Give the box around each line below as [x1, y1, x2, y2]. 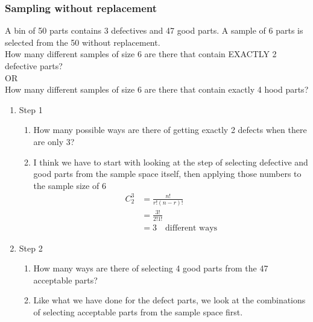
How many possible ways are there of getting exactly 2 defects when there [33, 123, 307, 136]
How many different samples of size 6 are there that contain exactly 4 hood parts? [5, 83, 309, 96]
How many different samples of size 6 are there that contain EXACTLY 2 [5, 48, 277, 60]
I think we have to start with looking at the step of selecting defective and [33, 155, 308, 168]
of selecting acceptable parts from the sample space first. [33, 305, 243, 318]
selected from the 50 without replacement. [5, 36, 160, 48]
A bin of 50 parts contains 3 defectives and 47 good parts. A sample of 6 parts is [5, 24, 303, 37]
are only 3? [33, 135, 75, 147]
